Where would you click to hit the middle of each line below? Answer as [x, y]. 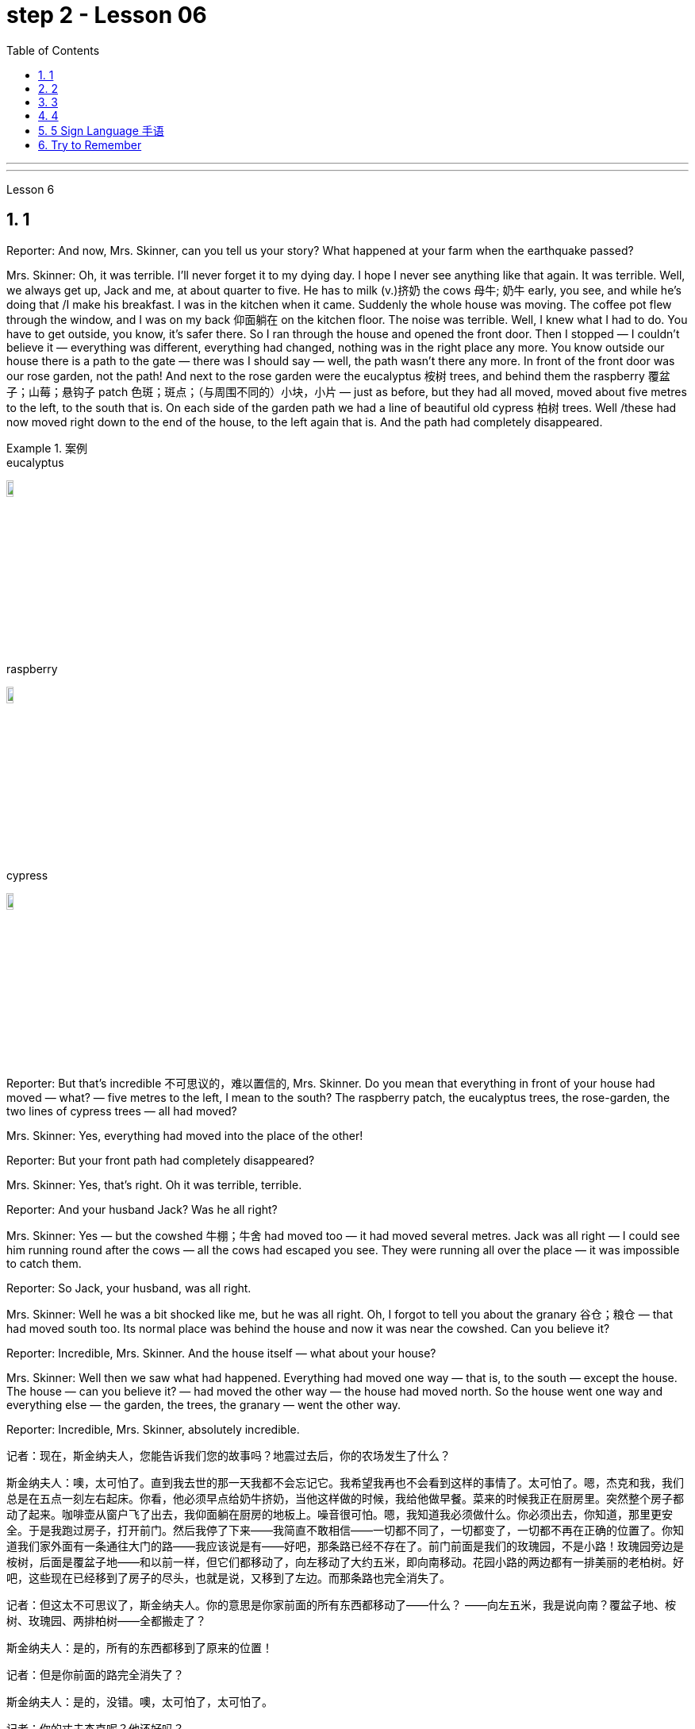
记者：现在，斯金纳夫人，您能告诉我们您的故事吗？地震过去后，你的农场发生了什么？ [228, 1456]
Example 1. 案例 [47, 448]
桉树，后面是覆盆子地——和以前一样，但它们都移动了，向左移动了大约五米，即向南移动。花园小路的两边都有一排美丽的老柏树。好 [345, 1562]
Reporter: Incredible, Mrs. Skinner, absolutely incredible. [153, 1430]
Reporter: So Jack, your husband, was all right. [129, 1288]
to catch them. [44, 1264]
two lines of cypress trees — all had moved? [122, 1111]
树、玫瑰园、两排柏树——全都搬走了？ [106, 1621]
